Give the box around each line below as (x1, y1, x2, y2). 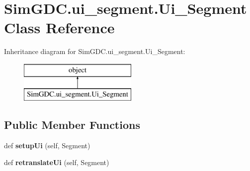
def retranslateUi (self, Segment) (4, 157, 109, 167)
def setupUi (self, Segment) (4, 140, 90, 151)
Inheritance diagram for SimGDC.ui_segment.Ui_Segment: (4, 46, 185, 57)
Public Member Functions (4, 117, 140, 132)
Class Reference (4, 17, 115, 38)
